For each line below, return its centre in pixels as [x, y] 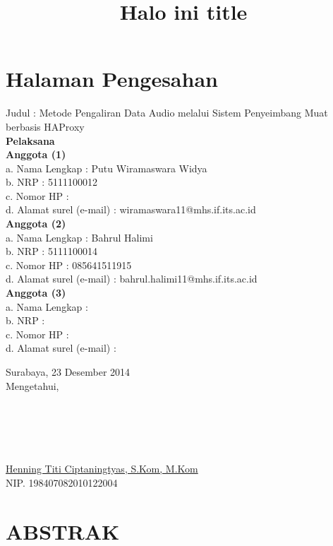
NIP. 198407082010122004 [62, 482]
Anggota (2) [36, 224]
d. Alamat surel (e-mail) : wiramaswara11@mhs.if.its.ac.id [131, 209]
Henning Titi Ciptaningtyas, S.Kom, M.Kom [102, 469]
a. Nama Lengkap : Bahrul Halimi [79, 237]
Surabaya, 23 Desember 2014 [68, 372]
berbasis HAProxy [45, 126]
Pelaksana [30, 140]
